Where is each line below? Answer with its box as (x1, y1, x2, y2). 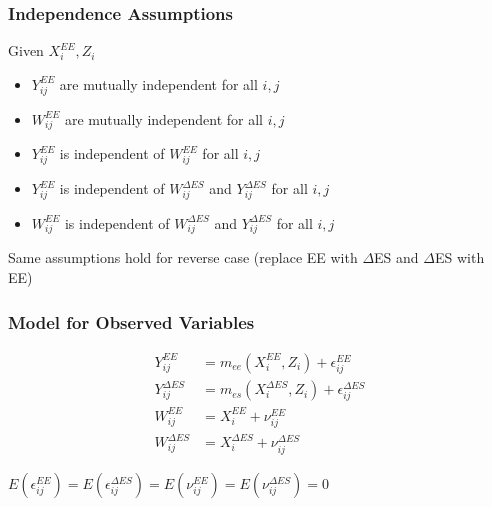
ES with (434, 247, 485, 268)
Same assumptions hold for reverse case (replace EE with (8, 247, 358, 268)
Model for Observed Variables (8, 309, 255, 334)
